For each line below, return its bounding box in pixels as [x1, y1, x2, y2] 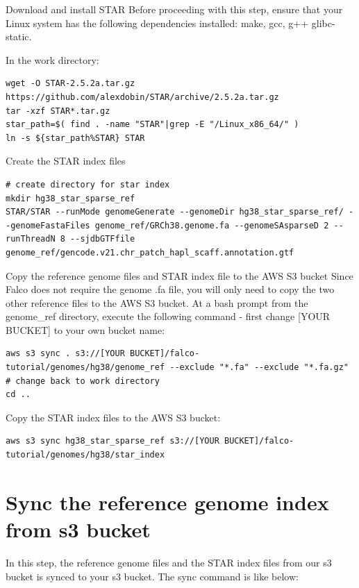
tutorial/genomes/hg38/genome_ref [6, 362, 165, 373]
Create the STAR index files [6, 153, 126, 168]
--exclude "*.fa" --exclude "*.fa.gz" [169, 362, 349, 373]
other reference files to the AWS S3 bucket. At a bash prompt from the [6, 295, 308, 310]
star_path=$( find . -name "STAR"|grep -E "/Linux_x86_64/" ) [6, 119, 299, 130]
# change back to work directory [6, 376, 160, 386]
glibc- [311, 15, 335, 30]
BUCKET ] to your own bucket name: [6, 322, 165, 337]
